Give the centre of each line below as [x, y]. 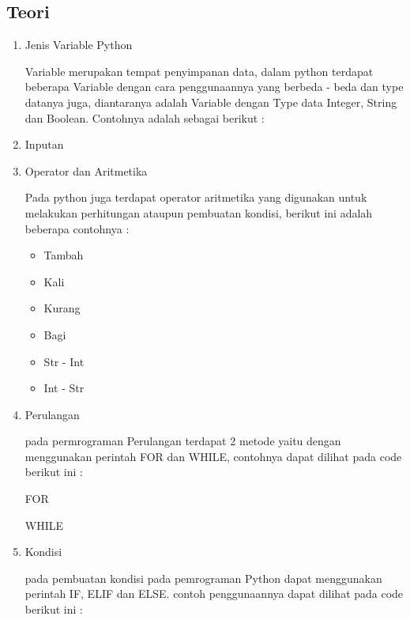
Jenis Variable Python [79, 45]
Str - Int [64, 361]
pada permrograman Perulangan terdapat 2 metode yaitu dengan [183, 441]
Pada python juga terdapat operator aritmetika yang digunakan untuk [196, 197]
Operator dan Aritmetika [86, 170]
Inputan [44, 144]
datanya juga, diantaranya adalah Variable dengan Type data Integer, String [211, 102]
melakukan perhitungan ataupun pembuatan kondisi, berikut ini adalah [199, 212]
